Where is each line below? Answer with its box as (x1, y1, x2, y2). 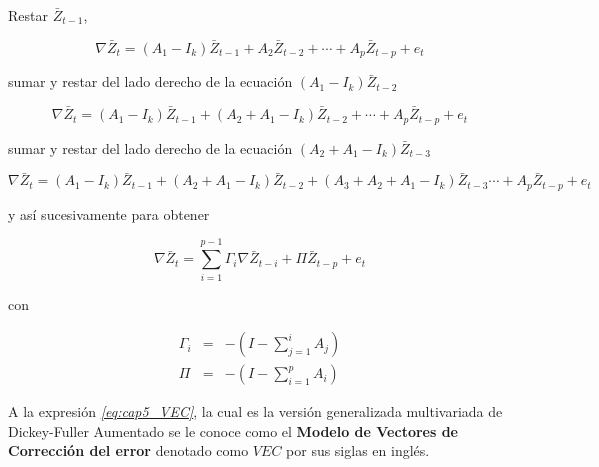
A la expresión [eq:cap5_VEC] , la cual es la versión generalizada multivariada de (8, 401, 503, 422)
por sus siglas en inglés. (286, 440, 430, 461)
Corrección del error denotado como (8, 440, 249, 461)
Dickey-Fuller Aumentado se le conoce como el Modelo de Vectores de (8, 420, 459, 441)
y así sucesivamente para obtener (8, 203, 210, 224)
